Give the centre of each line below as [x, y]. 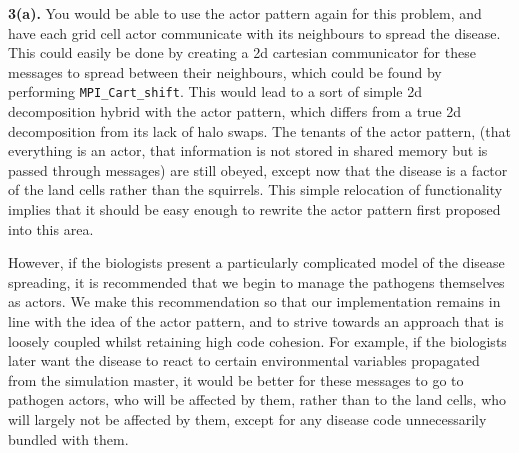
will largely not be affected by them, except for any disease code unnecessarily [247, 418]
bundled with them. [68, 438]
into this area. [51, 228]
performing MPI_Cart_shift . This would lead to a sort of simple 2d [215, 91]
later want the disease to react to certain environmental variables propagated [244, 360]
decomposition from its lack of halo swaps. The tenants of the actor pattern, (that [259, 130]
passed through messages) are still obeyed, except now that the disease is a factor [258, 169]
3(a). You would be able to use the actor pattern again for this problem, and [245, 13]
